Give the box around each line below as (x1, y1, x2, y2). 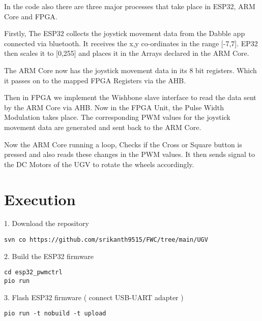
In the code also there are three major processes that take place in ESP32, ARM (4, 1, 255, 11)
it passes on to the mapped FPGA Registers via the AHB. (4, 75, 186, 85)
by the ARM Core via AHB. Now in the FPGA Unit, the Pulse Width (4, 102, 224, 112)
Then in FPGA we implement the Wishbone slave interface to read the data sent (4, 92, 256, 103)
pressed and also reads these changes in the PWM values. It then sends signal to (4, 149, 255, 159)
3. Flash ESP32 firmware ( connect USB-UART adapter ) (4, 292, 184, 302)
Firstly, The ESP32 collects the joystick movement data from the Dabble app (4, 28, 245, 39)
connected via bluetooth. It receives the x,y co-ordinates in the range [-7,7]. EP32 (4, 38, 258, 48)
